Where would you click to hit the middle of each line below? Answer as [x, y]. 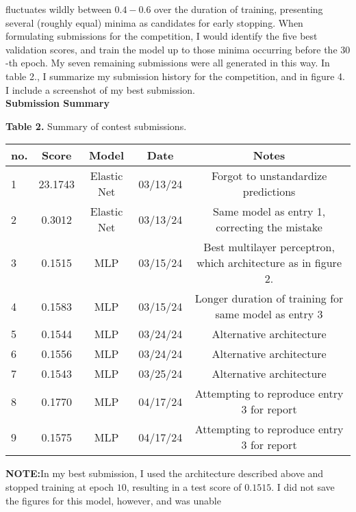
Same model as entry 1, [269, 212]
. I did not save [303, 486]
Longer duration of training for [269, 298]
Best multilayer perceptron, [269, 247]
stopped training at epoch [60, 486]
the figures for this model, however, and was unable [113, 500]
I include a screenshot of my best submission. [100, 89]
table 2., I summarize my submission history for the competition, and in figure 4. [175, 76]
